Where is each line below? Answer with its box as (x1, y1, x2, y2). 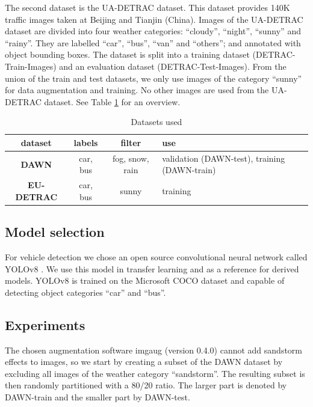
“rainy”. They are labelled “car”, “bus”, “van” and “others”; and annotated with (5, 36, 301, 49)
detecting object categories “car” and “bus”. (5, 286, 166, 298)
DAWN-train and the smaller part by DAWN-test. (5, 391, 190, 403)
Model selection (5, 222, 105, 241)
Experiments (5, 315, 85, 334)
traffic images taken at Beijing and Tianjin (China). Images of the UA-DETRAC (5, 13, 303, 25)
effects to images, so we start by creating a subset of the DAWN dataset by (5, 355, 283, 368)
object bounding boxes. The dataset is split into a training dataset (5, 48, 250, 61)
